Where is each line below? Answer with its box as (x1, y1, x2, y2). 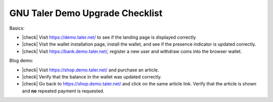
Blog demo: (9, 58, 33, 64)
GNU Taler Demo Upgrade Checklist (9, 8, 163, 19)
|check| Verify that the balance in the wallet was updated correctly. (22, 73, 162, 80)
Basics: (9, 25, 25, 31)
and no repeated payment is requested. (22, 88, 105, 94)
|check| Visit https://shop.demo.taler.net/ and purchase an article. (22, 67, 159, 73)
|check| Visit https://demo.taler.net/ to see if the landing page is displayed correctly (22, 34, 196, 40)
